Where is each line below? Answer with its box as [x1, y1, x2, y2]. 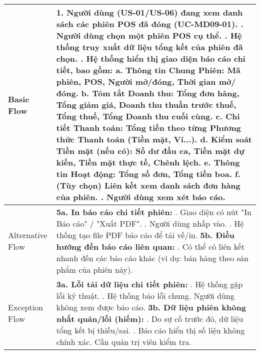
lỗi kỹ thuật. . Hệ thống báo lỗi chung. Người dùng [56, 290, 234, 301]
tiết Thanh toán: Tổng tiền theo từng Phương [56, 122, 241, 133]
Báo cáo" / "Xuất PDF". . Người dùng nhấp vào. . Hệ [56, 218, 244, 229]
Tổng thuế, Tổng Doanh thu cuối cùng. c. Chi [56, 110, 240, 122]
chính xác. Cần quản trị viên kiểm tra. [56, 336, 191, 347]
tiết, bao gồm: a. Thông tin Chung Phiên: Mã [56, 64, 240, 76]
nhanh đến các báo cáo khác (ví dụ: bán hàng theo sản [56, 252, 248, 264]
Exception [8, 301, 43, 313]
